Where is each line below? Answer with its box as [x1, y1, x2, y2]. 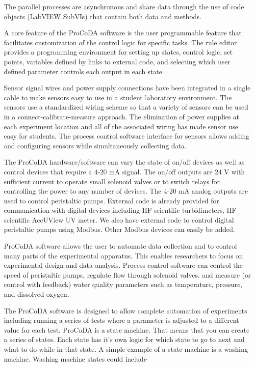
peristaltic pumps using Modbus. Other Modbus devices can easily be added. [4, 224, 235, 234]
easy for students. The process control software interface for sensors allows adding [4, 131, 250, 141]
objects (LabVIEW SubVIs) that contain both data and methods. [4, 11, 202, 21]
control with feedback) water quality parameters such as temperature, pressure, [4, 279, 243, 289]
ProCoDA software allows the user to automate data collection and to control [4, 241, 237, 251]
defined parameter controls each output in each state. [4, 66, 164, 76]
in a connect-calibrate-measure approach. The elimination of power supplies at [4, 111, 239, 121]
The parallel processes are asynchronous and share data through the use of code [4, 1, 244, 11]
